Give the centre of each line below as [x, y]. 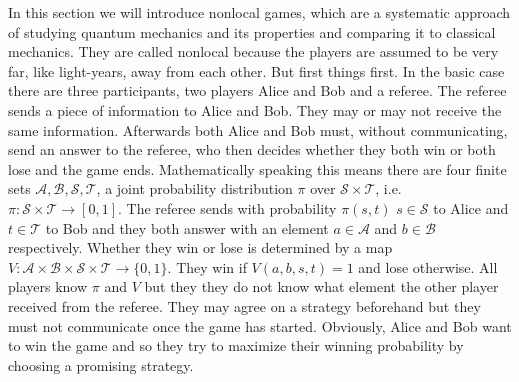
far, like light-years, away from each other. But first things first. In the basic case [256, 70]
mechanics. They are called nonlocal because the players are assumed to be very [253, 51]
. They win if [207, 266]
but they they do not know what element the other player [321, 286]
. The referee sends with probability [227, 207]
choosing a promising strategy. [101, 364]
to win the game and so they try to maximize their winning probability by [236, 345]
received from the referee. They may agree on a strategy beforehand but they [244, 305]
